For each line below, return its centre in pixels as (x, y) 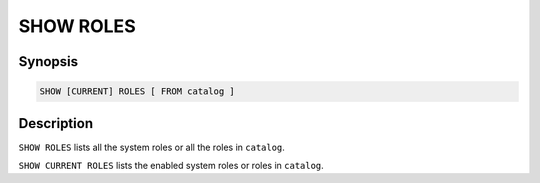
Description (56, 123)
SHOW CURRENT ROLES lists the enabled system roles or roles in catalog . (171, 166)
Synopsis (48, 61)
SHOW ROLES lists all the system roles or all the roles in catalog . (151, 147)
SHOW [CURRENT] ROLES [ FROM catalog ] (137, 91)
